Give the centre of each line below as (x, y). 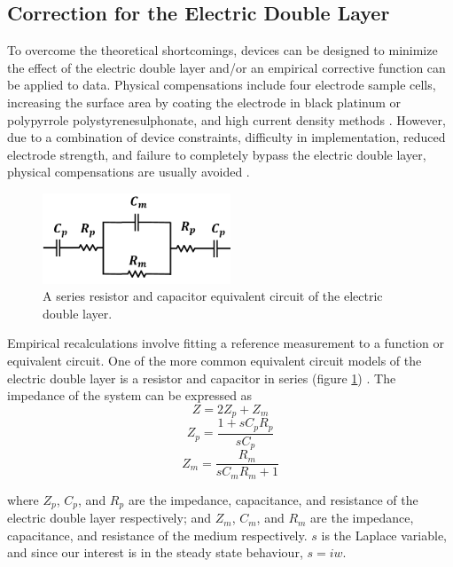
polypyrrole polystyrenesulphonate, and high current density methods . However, (226, 119)
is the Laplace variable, (384, 535)
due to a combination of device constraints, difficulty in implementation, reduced (226, 137)
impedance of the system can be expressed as (130, 395)
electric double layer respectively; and (109, 518)
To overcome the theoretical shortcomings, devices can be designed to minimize (223, 50)
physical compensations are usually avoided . (129, 172)
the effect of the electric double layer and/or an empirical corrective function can (226, 67)
